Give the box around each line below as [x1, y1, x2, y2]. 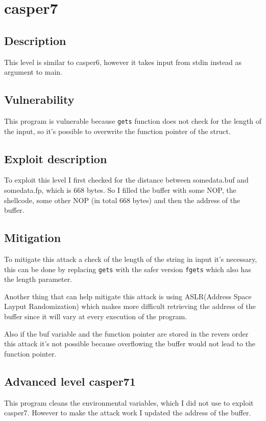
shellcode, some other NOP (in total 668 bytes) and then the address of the [4, 194, 240, 205]
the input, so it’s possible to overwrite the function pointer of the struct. [4, 125, 231, 136]
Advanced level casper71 [4, 373, 136, 389]
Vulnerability [4, 92, 75, 107]
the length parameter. [4, 274, 72, 284]
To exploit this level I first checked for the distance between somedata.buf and [4, 174, 249, 185]
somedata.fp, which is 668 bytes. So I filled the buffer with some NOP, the [4, 185, 236, 195]
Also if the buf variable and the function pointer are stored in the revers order [4, 328, 249, 339]
